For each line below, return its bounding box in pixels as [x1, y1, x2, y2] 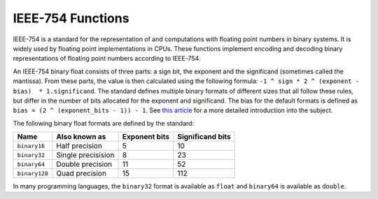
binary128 [17, 170, 49, 177]
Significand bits [177, 132, 231, 142]
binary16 [17, 142, 45, 149]
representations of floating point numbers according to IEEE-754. [13, 54, 201, 63]
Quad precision [56, 168, 106, 178]
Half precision [56, 141, 103, 151]
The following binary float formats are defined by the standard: [13, 119, 195, 127]
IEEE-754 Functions [13, 10, 129, 26]
